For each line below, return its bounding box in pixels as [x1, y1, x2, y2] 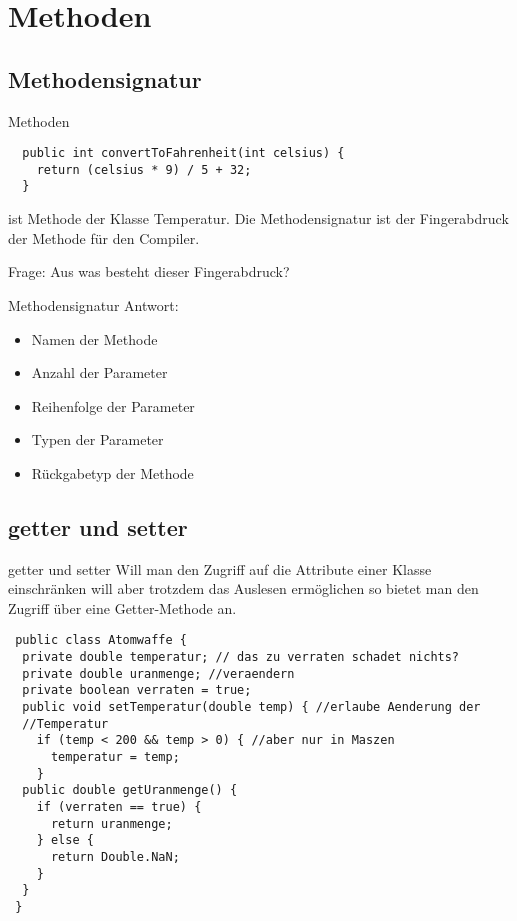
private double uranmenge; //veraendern [22, 666, 295, 681]
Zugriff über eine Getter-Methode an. [8, 597, 237, 618]
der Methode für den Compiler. [8, 227, 200, 248]
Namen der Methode [31, 328, 158, 349]
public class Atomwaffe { [15, 633, 187, 648]
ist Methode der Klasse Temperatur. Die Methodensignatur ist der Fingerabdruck [8, 208, 509, 229]
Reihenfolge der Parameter [31, 395, 195, 416]
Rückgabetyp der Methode [31, 462, 194, 483]
